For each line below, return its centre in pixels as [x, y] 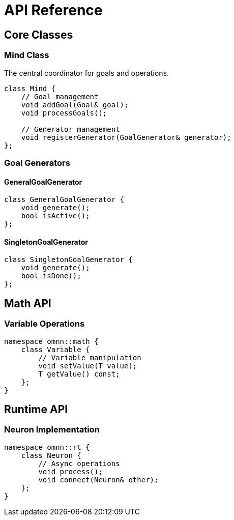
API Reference [53, 10]
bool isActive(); [55, 216]
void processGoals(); [64, 113]
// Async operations [79, 463]
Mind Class [27, 55]
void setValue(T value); [88, 366]
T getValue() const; [79, 374]
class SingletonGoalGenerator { [68, 260]
